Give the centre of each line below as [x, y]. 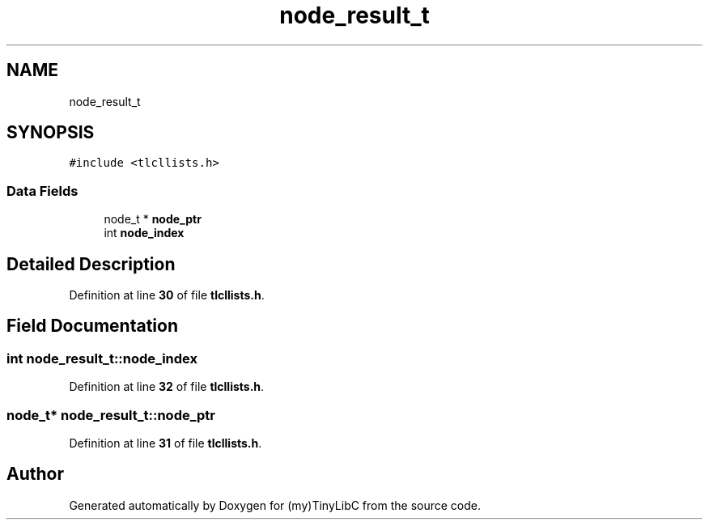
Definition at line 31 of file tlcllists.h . [166, 443]
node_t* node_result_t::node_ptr [111, 415]
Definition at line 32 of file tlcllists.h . [167, 387]
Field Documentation [92, 326]
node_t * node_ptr [153, 219]
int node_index [144, 233]
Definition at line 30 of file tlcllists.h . [167, 295]
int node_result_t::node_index [102, 358]
